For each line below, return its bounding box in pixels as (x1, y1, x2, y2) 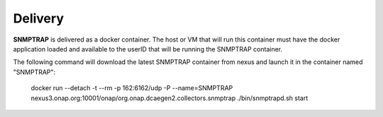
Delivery (13, 11, 64, 26)
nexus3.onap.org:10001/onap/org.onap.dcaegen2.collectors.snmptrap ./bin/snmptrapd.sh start (30, 94, 309, 102)
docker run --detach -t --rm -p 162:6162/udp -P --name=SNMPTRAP (30, 84, 233, 92)
